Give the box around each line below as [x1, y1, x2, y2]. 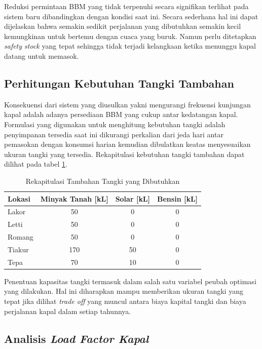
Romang [8, 231, 33, 242]
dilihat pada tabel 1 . [4, 159, 67, 169]
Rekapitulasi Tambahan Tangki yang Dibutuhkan [25, 175, 180, 186]
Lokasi [8, 193, 30, 204]
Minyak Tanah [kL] [40, 193, 108, 204]
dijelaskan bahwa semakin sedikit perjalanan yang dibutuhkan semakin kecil [4, 21, 241, 31]
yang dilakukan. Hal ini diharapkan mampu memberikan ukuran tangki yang [4, 286, 243, 296]
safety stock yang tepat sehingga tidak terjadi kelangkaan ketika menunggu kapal [4, 41, 256, 51]
